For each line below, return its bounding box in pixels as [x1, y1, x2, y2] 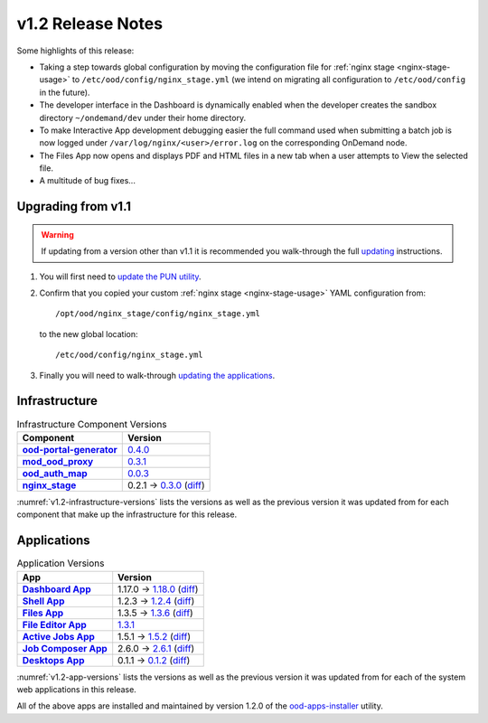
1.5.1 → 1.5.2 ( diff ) [117, 630, 192, 643]
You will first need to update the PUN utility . [39, 271, 202, 282]
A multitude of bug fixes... [39, 175, 136, 186]
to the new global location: [39, 328, 139, 339]
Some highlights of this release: [16, 45, 135, 56]
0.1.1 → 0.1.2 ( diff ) [117, 653, 191, 666]
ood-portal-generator [22, 443, 117, 455]
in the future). [39, 87, 90, 98]
